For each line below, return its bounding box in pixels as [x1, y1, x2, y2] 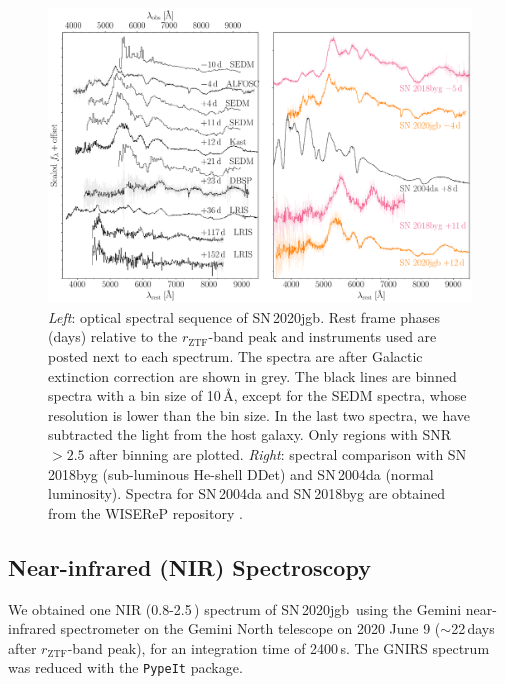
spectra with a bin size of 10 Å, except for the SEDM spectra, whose [48, 385, 467, 406]
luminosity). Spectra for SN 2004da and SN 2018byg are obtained [48, 483, 445, 504]
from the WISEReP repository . [48, 502, 243, 523]
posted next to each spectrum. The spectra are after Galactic [48, 346, 423, 366]
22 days [451, 618, 495, 639]
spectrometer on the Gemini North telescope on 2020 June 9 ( [60, 618, 441, 639]
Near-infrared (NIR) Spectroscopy [8, 551, 371, 582]
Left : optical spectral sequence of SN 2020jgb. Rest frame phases [48, 306, 440, 327]
